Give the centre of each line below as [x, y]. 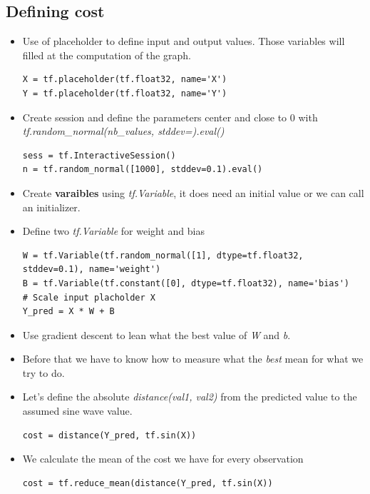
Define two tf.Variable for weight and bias [113, 231]
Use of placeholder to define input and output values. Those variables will [184, 41]
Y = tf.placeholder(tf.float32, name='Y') [125, 93]
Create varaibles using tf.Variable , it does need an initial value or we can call [193, 192]
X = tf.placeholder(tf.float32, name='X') [125, 80]
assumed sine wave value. [77, 411]
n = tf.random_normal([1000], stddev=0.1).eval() [143, 170]
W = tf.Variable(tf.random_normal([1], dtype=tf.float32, [163, 255]
